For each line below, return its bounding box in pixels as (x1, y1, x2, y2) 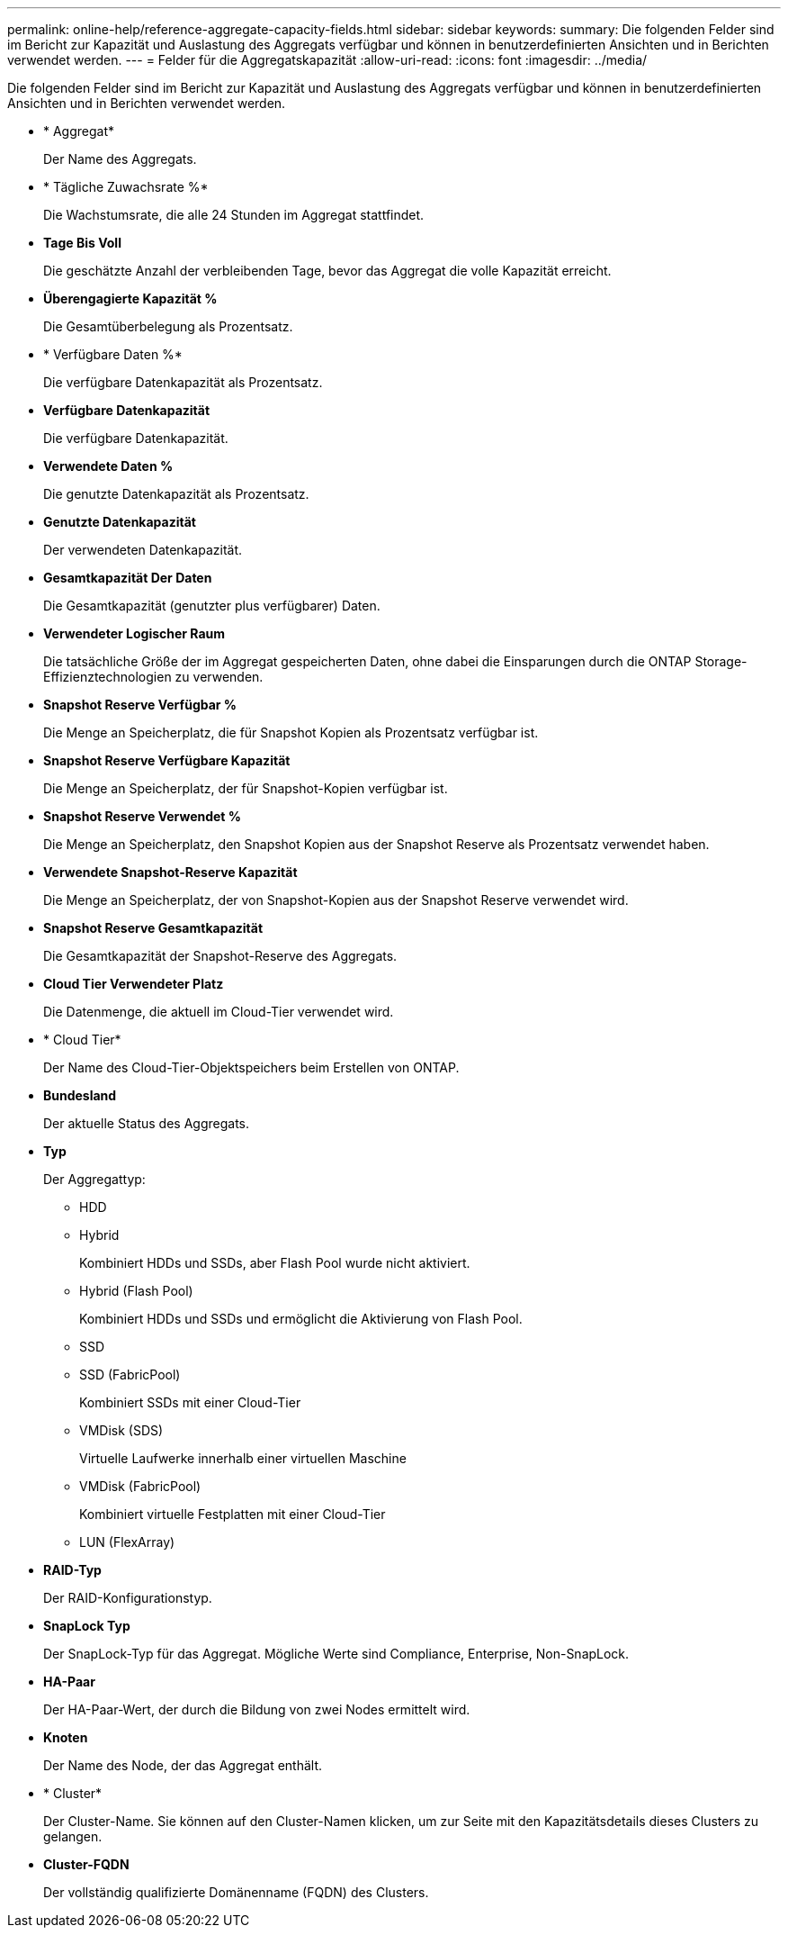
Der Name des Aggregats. (43, 151, 197, 167)
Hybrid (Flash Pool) (79, 1283, 193, 1298)
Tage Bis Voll (43, 235, 121, 250)
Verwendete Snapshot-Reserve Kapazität (43, 864, 298, 880)
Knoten (43, 1730, 88, 1745)
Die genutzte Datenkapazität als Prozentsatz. (43, 486, 309, 502)
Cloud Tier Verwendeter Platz (43, 976, 224, 991)
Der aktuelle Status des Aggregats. (43, 1116, 250, 1131)
